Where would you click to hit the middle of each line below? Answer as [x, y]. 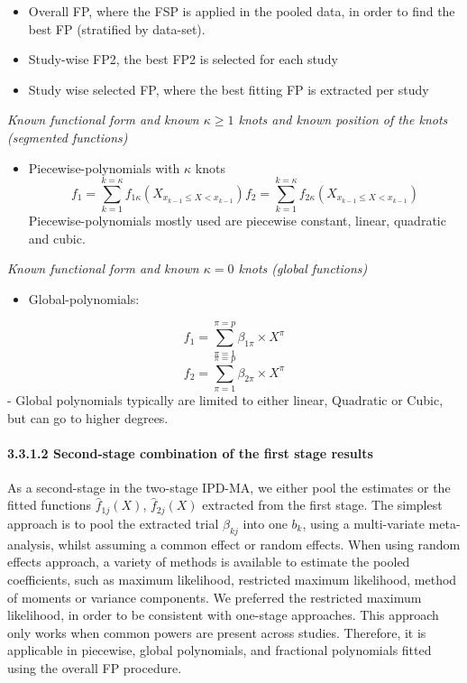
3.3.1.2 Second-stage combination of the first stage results [190, 452]
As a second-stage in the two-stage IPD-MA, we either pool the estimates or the [229, 487]
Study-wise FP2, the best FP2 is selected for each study [183, 59]
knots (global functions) [303, 268]
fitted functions [50, 505]
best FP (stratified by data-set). [117, 28]
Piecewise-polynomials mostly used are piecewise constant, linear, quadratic [237, 221]
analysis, [31, 544]
